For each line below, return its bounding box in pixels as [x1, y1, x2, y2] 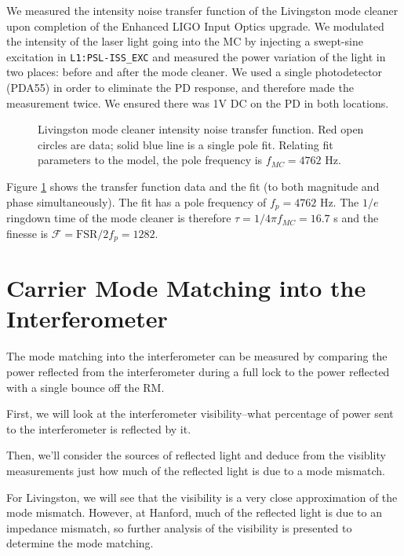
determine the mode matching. [6, 535, 154, 551]
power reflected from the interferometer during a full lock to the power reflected [6, 364, 390, 379]
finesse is [6, 225, 49, 241]
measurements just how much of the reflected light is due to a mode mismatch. [6, 462, 385, 478]
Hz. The [319, 193, 359, 210]
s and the [333, 210, 379, 226]
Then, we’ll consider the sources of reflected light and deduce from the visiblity [6, 447, 386, 463]
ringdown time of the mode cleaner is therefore [6, 210, 231, 226]
